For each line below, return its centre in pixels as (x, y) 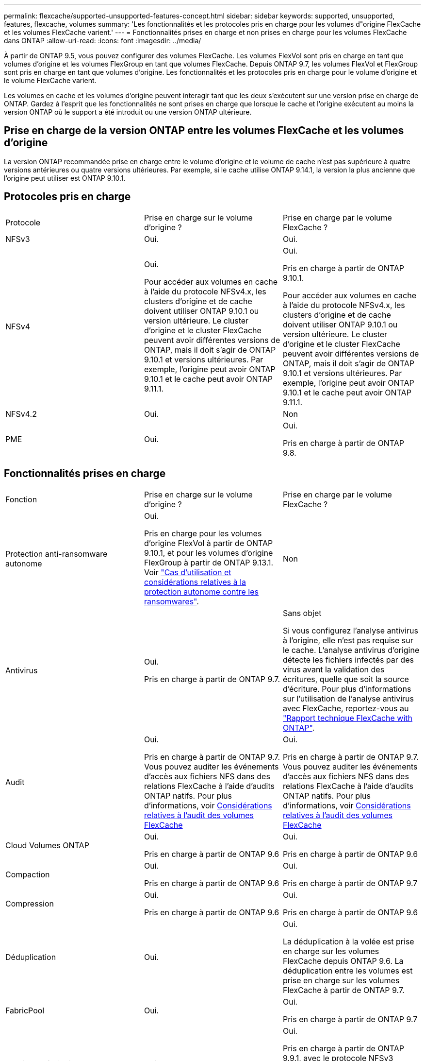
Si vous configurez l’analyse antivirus (350, 630)
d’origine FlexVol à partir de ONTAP (208, 543)
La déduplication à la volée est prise (348, 941)
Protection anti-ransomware (57, 554)
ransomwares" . (171, 601)
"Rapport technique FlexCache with (348, 718)
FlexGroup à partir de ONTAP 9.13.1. (209, 562)
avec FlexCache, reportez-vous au (346, 708)
